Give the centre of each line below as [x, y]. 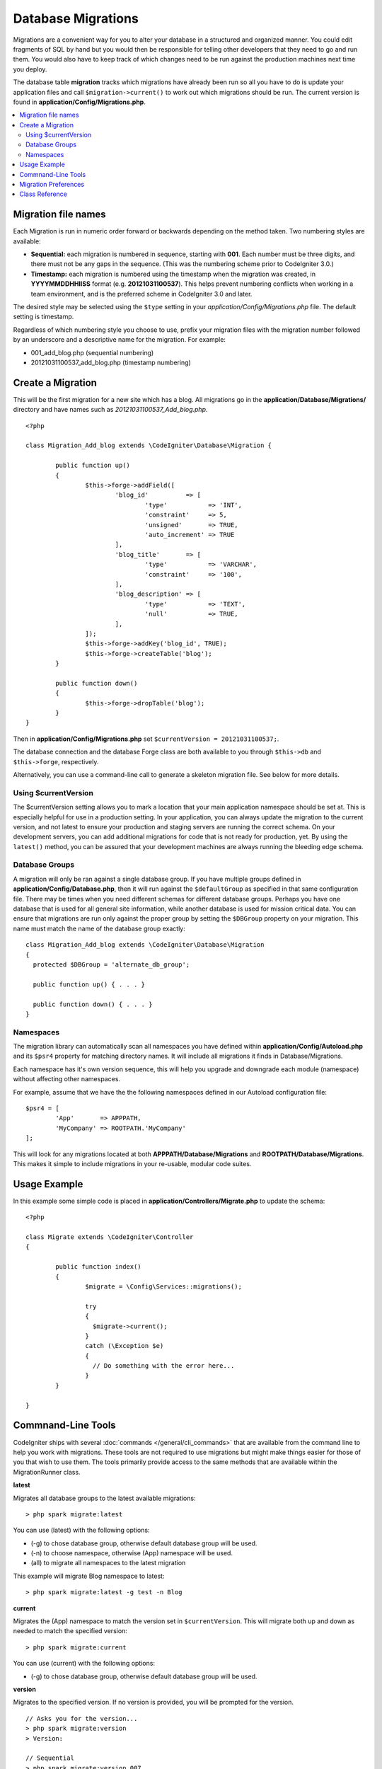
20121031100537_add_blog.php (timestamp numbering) [111, 362]
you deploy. [30, 69]
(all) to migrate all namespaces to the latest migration [108, 1563]
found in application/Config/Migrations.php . [80, 102]
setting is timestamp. [44, 317]
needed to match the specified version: [70, 1631]
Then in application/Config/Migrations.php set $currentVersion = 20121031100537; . [146, 739]
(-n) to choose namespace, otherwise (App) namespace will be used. [132, 1553]
